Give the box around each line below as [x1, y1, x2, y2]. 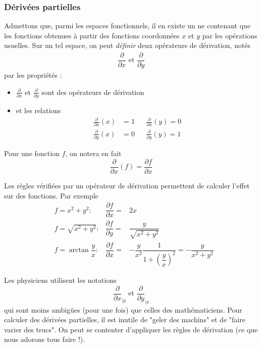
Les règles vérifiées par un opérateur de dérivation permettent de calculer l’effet [4, 180, 250, 190]
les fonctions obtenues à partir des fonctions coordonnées [4, 30, 180, 40]
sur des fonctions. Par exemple [4, 190, 98, 201]
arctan [69, 246, 89, 254]
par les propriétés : [4, 70, 62, 80]
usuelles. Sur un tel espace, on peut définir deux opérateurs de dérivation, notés [4, 40, 251, 51]
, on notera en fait [65, 148, 122, 159]
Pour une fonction [4, 148, 60, 159]
